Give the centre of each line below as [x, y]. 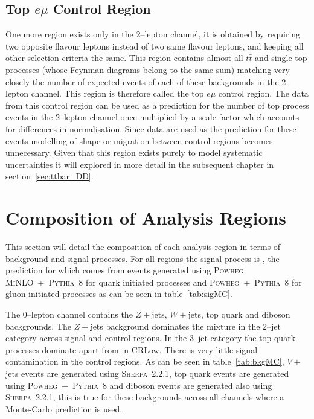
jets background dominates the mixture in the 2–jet [186, 326]
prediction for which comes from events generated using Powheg [125, 270]
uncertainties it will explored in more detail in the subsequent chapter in [140, 164]
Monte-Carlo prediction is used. [64, 408]
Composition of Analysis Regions [146, 218]
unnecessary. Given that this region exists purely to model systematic [134, 152]
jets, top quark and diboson [239, 314]
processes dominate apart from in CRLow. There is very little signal [132, 349]
